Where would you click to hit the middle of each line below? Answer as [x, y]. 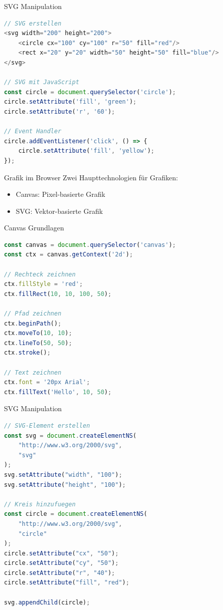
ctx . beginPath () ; [33, 323]
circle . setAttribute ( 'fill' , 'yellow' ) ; [86, 151]
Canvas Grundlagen [34, 228]
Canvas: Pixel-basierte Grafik [60, 194]
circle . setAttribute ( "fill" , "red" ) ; [67, 583]
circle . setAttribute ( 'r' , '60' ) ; [60, 111]
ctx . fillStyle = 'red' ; [43, 284]
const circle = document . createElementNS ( [76, 514]
